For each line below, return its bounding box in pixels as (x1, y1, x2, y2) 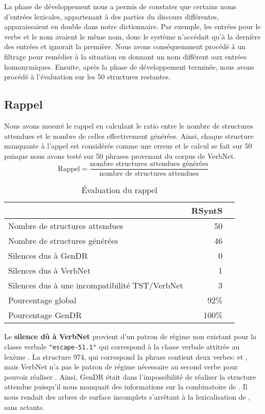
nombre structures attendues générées (90, 160, 209, 168)
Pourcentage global (8, 294, 76, 306)
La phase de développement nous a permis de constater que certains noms (4, 1, 237, 11)
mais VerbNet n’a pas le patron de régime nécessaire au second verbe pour (4, 361, 238, 372)
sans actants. (4, 401, 45, 412)
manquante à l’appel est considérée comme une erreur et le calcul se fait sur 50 (4, 140, 252, 151)
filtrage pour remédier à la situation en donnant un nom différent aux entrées (4, 51, 247, 61)
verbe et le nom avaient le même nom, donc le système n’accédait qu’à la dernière (4, 31, 261, 42)
